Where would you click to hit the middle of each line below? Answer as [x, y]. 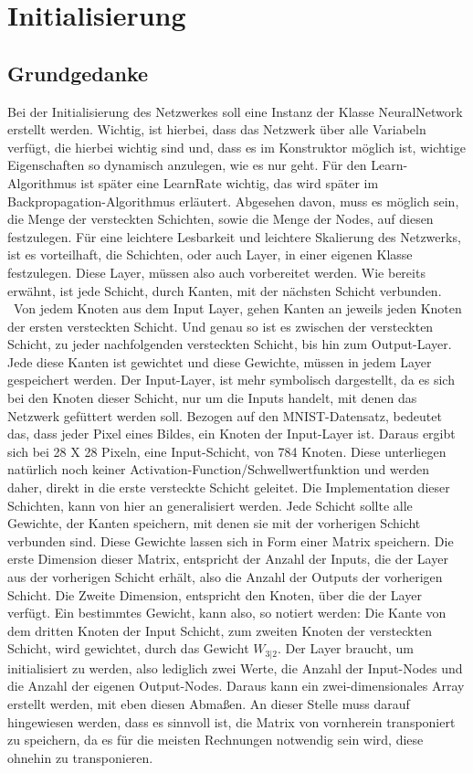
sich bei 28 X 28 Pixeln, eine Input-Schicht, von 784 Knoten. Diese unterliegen [227, 451]
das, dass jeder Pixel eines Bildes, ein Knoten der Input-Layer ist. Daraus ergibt [231, 434]
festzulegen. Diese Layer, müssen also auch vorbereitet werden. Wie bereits [216, 272]
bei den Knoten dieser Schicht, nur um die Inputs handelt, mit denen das [212, 398]
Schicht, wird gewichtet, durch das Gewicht [128, 648]
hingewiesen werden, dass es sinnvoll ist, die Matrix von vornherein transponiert [231, 721]
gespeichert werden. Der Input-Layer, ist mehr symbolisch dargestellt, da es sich [231, 380]
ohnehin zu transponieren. [80, 757]
